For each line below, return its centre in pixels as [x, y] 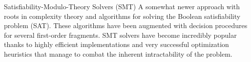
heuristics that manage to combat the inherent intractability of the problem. [118, 54]
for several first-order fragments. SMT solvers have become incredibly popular [120, 35]
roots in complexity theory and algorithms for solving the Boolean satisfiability [122, 16]
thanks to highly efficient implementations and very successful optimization [116, 44]
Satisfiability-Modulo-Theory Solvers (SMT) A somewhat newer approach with [122, 6]
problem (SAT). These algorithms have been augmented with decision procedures [126, 25]
